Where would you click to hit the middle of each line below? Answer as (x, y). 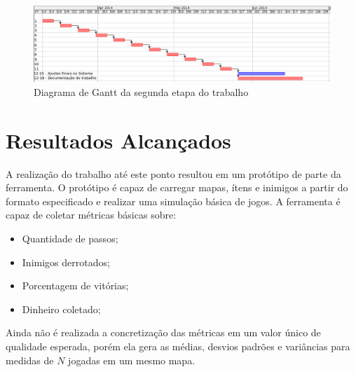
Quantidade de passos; (70, 238)
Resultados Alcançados (118, 140)
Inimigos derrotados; (66, 262)
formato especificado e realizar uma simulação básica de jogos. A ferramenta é (173, 201)
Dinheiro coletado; (61, 309)
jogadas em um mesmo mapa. (132, 360)
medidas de (30, 360)
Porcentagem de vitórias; (75, 285)
